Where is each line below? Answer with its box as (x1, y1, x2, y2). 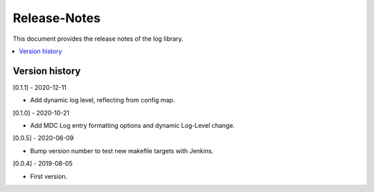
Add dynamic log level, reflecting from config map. (30, 96, 175, 104)
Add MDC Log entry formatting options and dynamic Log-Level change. (30, 122, 235, 130)
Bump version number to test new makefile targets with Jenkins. (30, 146, 214, 155)
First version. (30, 172, 68, 180)
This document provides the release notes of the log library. (12, 35, 184, 43)
